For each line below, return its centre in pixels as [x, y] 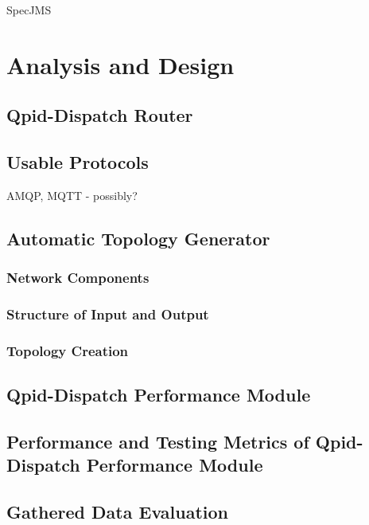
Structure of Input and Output [108, 314]
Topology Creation [68, 350]
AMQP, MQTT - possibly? [72, 195]
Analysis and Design [120, 64]
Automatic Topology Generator [138, 238]
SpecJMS [29, 10]
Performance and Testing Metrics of [158, 442]
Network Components [78, 278]
